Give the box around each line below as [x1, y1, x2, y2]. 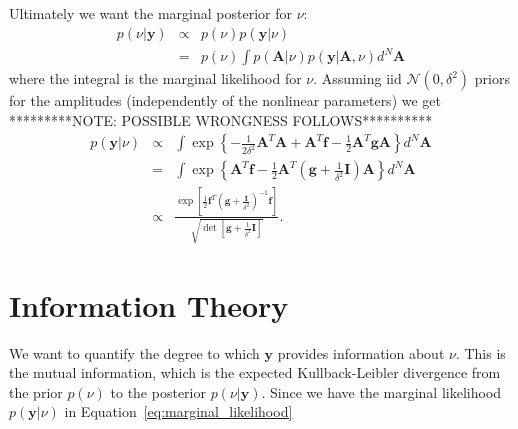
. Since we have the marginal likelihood [261, 381, 502, 402]
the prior [9, 381, 63, 402]
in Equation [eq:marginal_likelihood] [64, 401, 293, 422]
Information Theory [9, 284, 289, 325]
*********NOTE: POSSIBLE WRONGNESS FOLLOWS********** [9, 109, 433, 130]
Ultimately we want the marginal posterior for [9, 3, 292, 23]
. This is [455, 342, 506, 363]
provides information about [277, 342, 445, 363]
